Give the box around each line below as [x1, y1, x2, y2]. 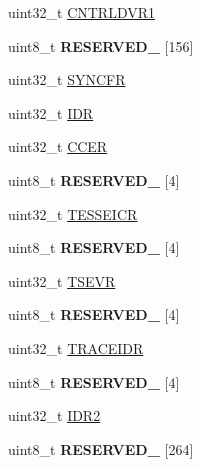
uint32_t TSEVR [8, 270, 116, 291]
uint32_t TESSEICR [8, 203, 138, 224]
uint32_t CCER [8, 136, 108, 157]
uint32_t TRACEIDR [8, 337, 144, 358]
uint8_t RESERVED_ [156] [8, 35, 194, 56]
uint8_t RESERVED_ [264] [8, 438, 194, 459]
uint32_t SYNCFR [8, 69, 126, 90]
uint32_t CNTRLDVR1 [8, 2, 156, 22]
